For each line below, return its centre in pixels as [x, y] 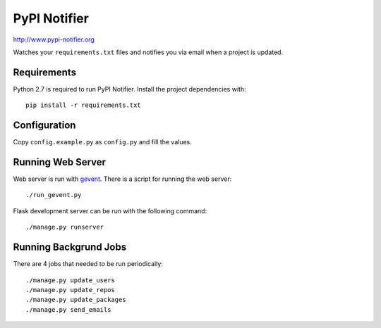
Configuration [44, 126]
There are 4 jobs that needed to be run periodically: [88, 264]
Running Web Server [59, 162]
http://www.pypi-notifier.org [54, 39]
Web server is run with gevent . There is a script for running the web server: [122, 179]
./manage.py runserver [65, 227]
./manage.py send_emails [68, 309]
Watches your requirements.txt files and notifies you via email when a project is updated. [148, 52]
